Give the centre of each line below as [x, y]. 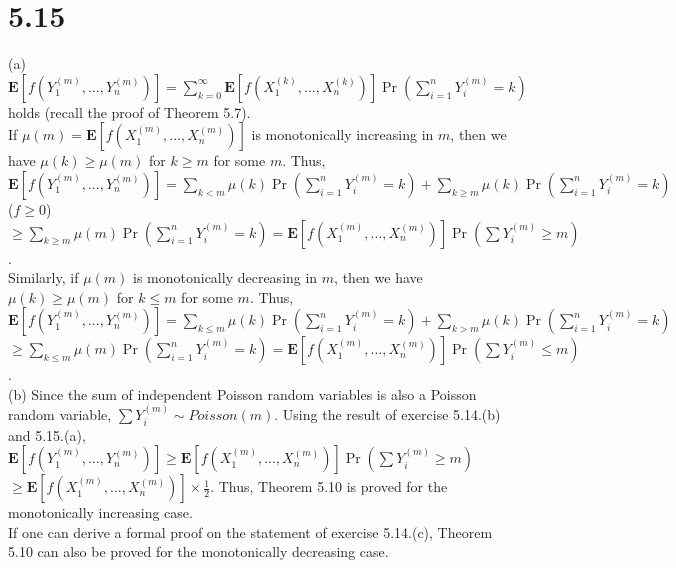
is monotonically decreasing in [225, 277]
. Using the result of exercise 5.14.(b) [387, 414]
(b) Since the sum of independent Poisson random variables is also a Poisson [242, 393]
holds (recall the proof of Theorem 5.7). [129, 111]
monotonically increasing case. [100, 512]
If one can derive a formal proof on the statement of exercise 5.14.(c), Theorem [250, 531]
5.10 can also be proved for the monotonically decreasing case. [198, 551]
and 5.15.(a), [47, 434]
